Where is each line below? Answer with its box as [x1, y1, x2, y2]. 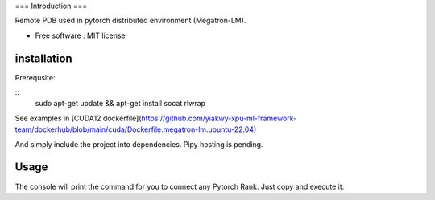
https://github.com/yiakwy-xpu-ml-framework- [141, 113, 297, 123]
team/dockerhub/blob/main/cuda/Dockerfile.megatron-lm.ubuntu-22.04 [14, 124, 254, 134]
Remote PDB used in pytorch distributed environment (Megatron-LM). [14, 16, 246, 26]
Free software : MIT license [35, 31, 126, 40]
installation [14, 51, 72, 65]
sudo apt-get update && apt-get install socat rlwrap [35, 99, 205, 108]
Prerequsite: [14, 72, 56, 82]
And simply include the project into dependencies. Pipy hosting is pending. [14, 139, 263, 149]
